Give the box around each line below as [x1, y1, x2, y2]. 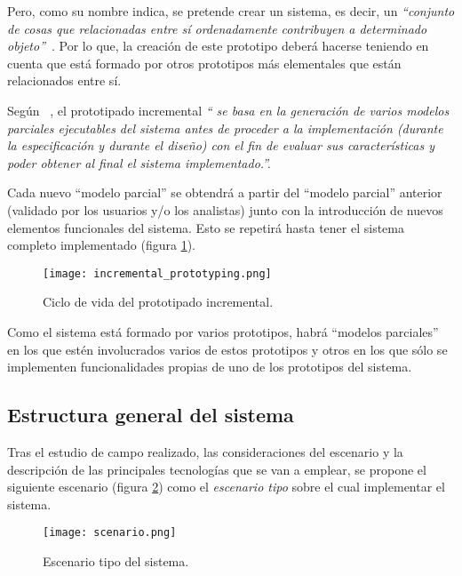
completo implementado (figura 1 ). [7, 236, 195, 254]
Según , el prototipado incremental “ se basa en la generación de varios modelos [7, 100, 450, 119]
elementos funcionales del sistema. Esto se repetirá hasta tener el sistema [7, 218, 404, 236]
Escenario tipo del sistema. [43, 551, 189, 570]
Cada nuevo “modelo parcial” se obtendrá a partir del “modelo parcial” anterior [7, 183, 442, 202]
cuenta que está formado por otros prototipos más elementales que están [7, 53, 402, 72]
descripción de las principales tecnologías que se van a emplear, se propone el [7, 460, 426, 478]
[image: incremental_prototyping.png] [43, 267, 272, 280]
